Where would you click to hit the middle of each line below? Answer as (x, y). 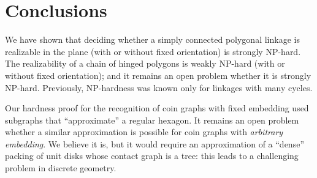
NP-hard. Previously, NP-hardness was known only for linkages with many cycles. (159, 87)
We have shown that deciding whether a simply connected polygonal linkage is (152, 39)
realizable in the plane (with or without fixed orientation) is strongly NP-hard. (153, 51)
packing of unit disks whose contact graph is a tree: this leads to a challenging (152, 156)
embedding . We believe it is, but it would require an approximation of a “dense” (155, 143)
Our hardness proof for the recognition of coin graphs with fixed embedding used (157, 108)
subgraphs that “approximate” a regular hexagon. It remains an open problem (152, 120)
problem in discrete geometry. (61, 168)
